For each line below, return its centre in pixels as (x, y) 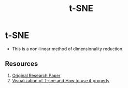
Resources (21, 64)
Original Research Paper (36, 75)
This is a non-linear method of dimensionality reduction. (68, 49)
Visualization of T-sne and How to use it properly (61, 80)
